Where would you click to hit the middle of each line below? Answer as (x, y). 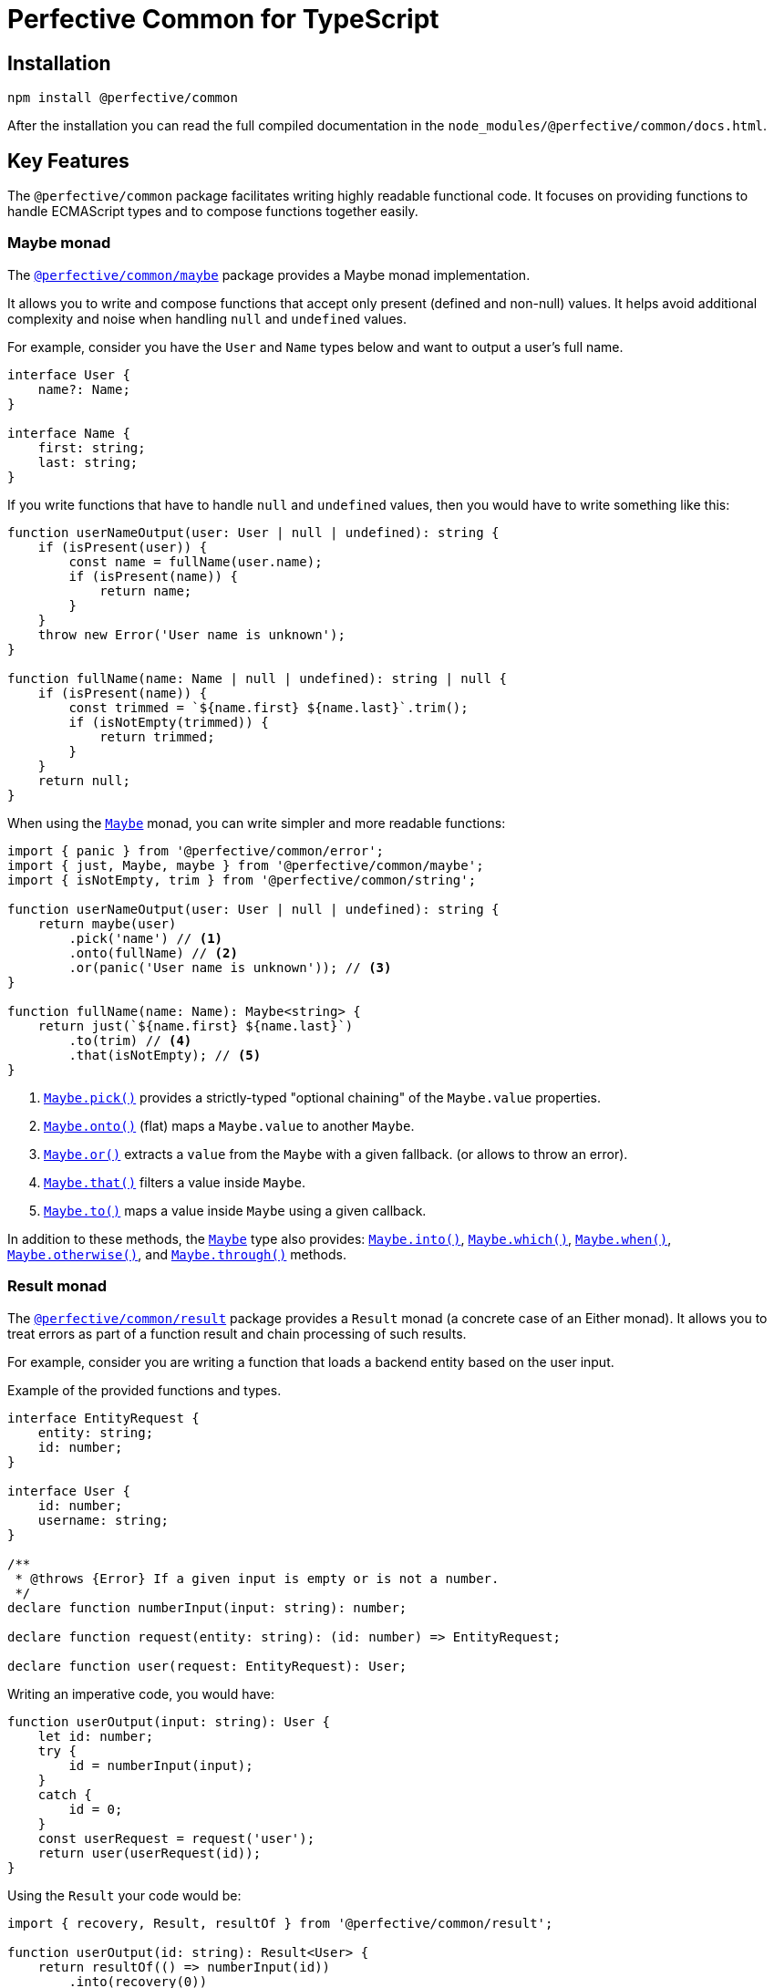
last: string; (88, 462)
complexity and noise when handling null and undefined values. (207, 318)
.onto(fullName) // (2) (153, 953)
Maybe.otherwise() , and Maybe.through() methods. (177, 1254)
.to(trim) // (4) (130, 1040)
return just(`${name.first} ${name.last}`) (196, 1025)
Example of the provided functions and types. (144, 1390)
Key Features (68, 160)
